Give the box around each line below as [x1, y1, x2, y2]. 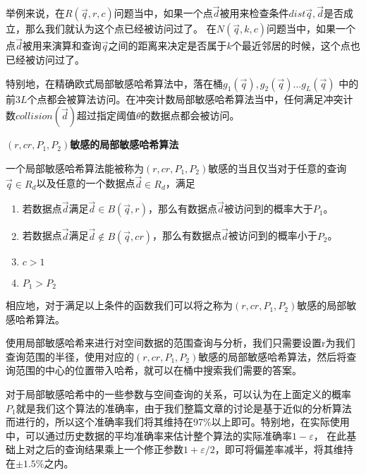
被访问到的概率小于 [228, 228, 317, 243]
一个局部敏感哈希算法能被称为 [6, 160, 144, 175]
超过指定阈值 [76, 108, 136, 123]
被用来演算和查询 [22, 38, 102, 53]
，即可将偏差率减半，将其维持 [214, 442, 353, 457]
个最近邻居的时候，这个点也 [231, 38, 360, 53]
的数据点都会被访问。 [140, 108, 240, 123]
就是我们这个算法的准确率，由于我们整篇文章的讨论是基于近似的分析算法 [16, 400, 352, 415]
